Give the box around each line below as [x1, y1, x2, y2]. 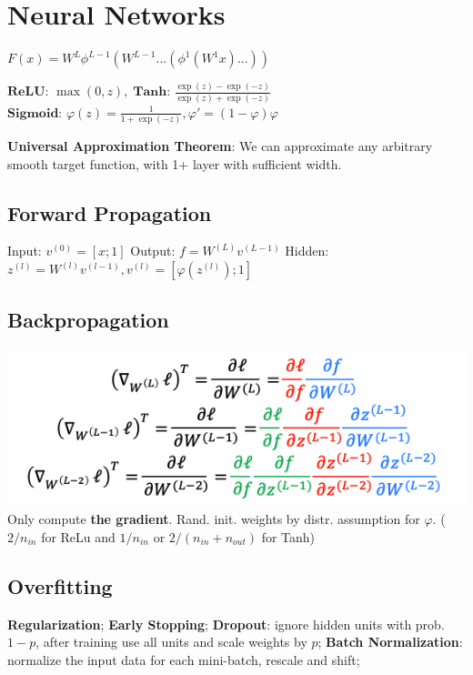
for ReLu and [41, 527, 116, 546]
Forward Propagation [7, 198, 212, 227]
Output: [130, 241, 176, 260]
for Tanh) [261, 527, 316, 546]
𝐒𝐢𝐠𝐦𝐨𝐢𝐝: [7, 106, 63, 120]
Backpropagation [7, 306, 169, 334]
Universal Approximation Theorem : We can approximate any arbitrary [7, 136, 433, 156]
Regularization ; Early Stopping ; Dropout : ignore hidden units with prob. [7, 614, 445, 633]
